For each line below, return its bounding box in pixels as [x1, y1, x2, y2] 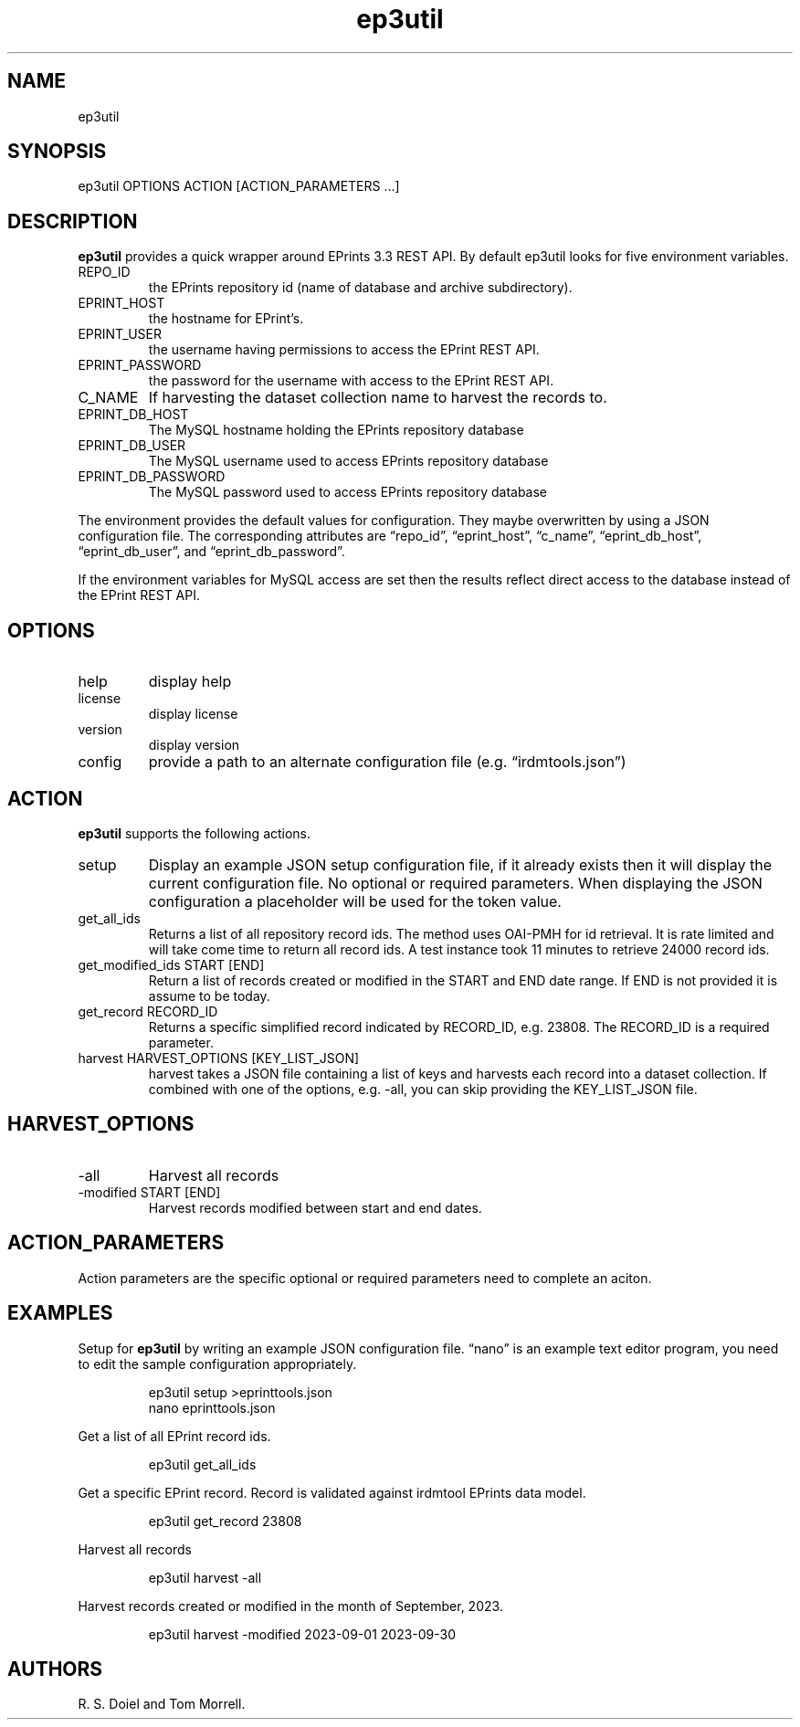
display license [148, 706, 238, 722]
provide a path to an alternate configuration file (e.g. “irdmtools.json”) [148, 753, 626, 772]
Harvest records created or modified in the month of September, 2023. [78, 1597, 503, 1614]
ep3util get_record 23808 [148, 1512, 302, 1529]
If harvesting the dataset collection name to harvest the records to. [148, 388, 607, 407]
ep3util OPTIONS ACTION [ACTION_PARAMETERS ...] [78, 178, 400, 195]
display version [148, 737, 240, 753]
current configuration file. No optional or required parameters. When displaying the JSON [148, 873, 763, 892]
